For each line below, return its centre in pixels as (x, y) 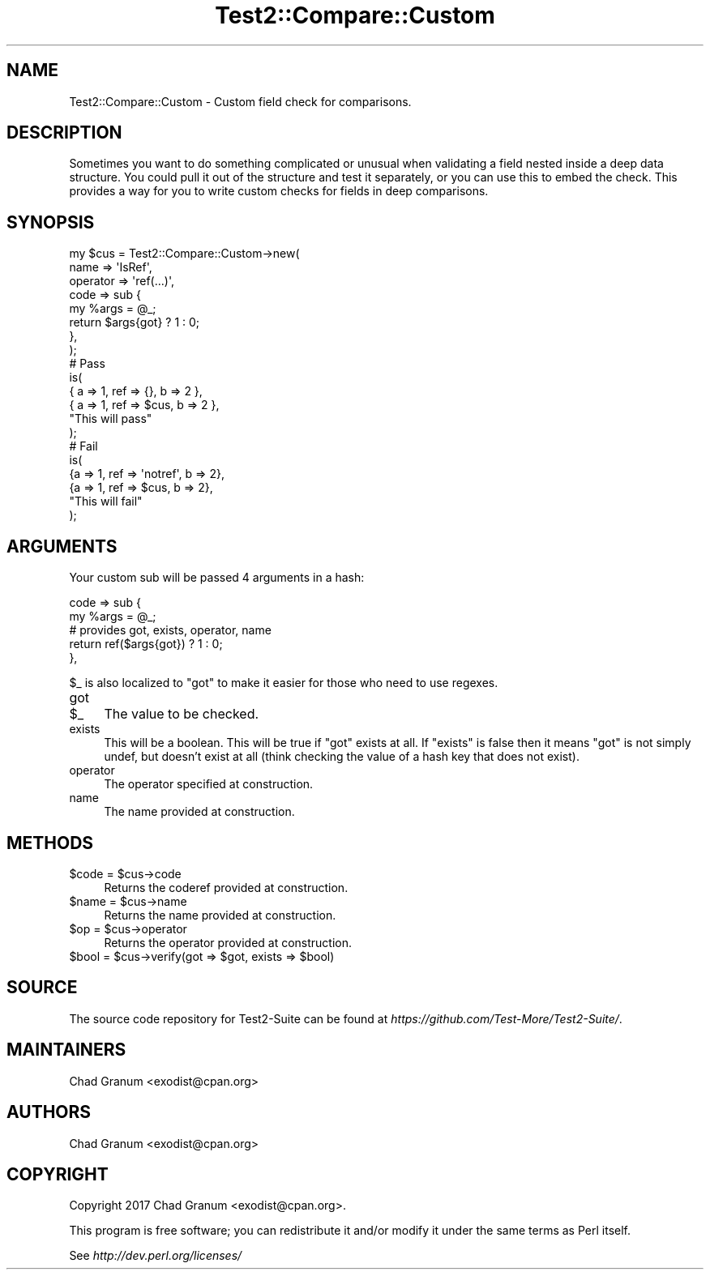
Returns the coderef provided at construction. (226, 887)
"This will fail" (106, 501)
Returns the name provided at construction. (220, 915)
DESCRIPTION (64, 133)
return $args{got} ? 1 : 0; (135, 322)
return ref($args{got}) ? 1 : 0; (146, 644)
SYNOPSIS (51, 222)
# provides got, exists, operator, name (170, 630)
